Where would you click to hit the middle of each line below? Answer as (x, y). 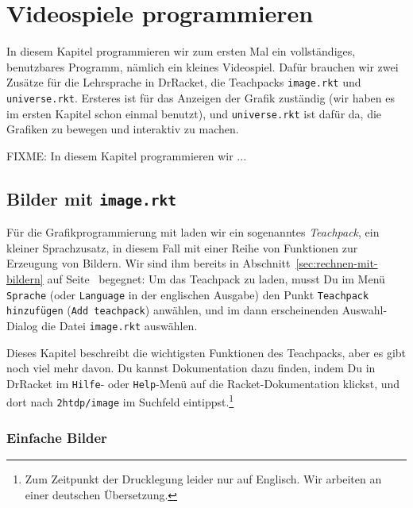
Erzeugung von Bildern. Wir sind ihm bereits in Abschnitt (149, 263)
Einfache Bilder (57, 437)
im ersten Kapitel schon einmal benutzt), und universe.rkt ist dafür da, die (194, 113)
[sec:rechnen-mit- (337, 263)
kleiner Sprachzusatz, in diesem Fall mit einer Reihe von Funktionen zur (182, 247)
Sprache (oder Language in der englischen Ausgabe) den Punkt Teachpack (188, 294)
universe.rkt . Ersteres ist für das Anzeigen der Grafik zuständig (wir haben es (201, 97)
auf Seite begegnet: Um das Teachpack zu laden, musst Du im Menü (216, 279)
